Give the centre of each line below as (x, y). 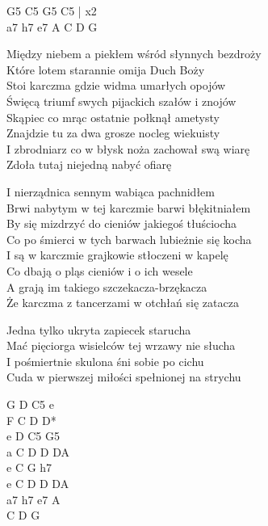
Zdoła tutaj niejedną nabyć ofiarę (89, 164)
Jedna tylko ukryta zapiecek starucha (99, 329)
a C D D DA (38, 451)
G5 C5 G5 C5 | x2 (52, 11)
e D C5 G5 (33, 436)
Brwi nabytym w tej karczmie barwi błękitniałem (129, 207)
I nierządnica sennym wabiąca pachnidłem (111, 191)
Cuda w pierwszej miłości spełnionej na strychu (124, 377)
